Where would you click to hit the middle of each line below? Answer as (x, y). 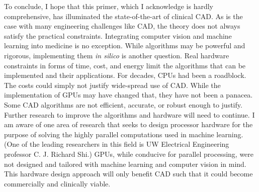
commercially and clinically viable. (57, 183)
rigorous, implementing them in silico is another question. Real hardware (117, 55)
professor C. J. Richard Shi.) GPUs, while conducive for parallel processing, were (129, 154)
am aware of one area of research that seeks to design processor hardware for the (128, 124)
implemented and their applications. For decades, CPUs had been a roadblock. (125, 75)
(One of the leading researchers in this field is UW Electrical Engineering (117, 144)
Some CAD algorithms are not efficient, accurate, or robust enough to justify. (123, 104)
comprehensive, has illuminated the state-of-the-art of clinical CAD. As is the (123, 16)
